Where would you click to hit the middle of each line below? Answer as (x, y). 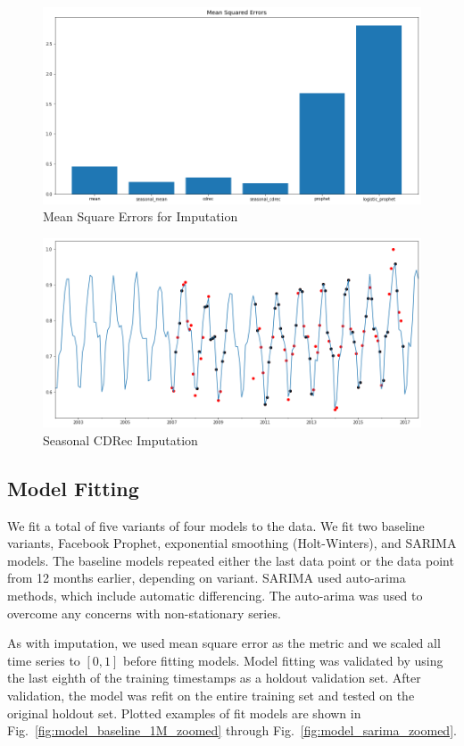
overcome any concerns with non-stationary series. (144, 613)
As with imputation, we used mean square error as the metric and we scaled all (224, 643)
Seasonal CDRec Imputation (120, 439)
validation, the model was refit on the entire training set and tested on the (211, 696)
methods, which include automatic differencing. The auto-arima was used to (215, 596)
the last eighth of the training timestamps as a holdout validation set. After (214, 678)
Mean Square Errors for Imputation (141, 216)
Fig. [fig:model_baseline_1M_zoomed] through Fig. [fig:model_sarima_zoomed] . (232, 730)
